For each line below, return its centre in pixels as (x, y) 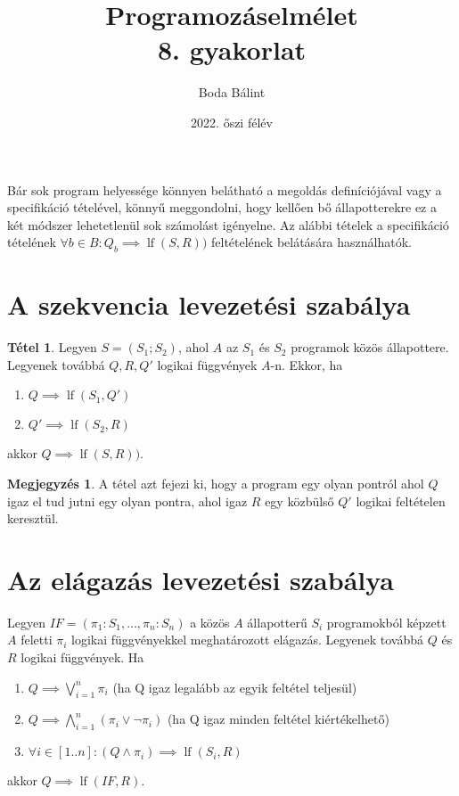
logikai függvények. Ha (82, 657)
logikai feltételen (401, 501)
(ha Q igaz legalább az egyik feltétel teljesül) (235, 687)
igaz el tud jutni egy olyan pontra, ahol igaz (127, 501)
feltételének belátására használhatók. (311, 242)
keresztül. (33, 518)
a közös (210, 622)
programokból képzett (386, 622)
